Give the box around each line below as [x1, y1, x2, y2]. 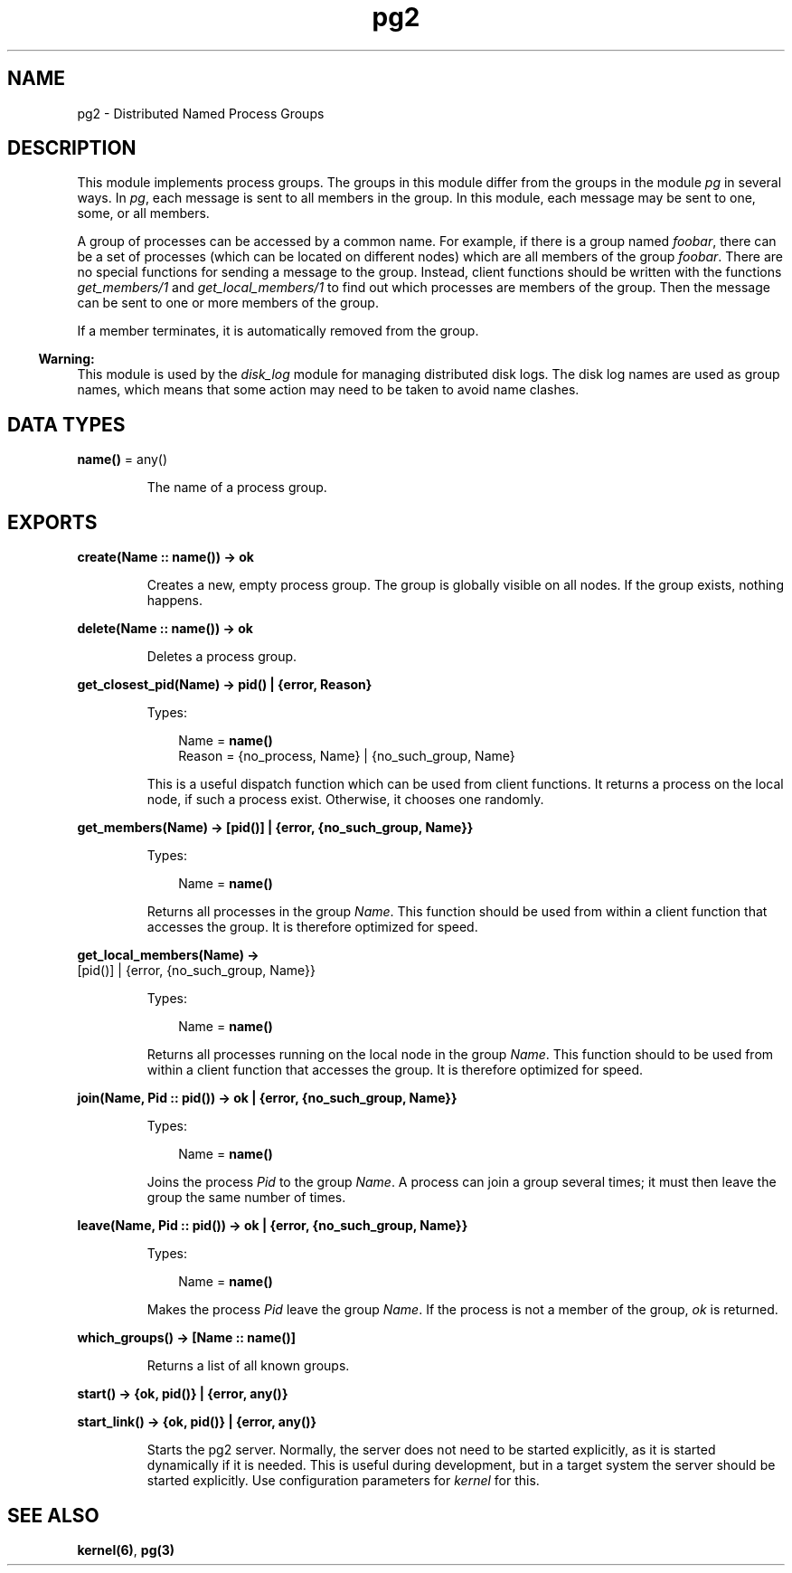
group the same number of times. [146, 1189, 346, 1206]
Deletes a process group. [146, 649, 297, 665]
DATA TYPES [7, 412, 126, 436]
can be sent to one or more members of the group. [77, 295, 379, 311]
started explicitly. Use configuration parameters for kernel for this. [146, 1473, 540, 1489]
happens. [146, 592, 203, 609]
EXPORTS [7, 510, 98, 534]
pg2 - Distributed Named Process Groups [77, 105, 325, 121]
